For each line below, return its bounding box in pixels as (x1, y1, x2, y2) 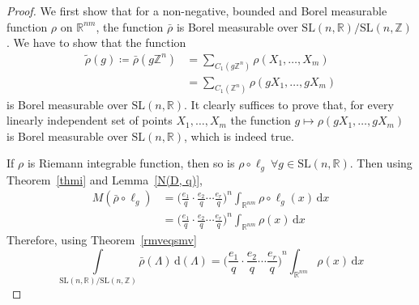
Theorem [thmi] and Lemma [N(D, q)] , (6, 171, 203, 188)
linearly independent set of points (6, 112, 173, 129)
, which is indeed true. (184, 127, 294, 144)
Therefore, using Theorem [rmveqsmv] (6, 231, 197, 248)
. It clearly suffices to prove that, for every (184, 95, 394, 112)
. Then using (349, 155, 413, 172)
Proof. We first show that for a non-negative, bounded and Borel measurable (6, 2, 387, 19)
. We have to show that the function (6, 34, 186, 51)
